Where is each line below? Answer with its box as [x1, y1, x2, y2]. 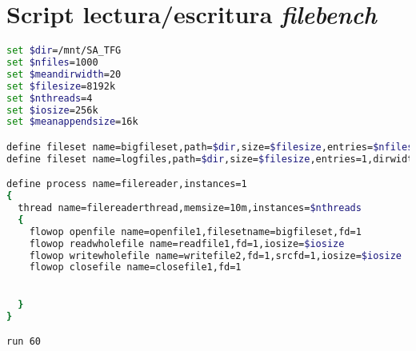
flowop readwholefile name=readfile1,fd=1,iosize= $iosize [29, 237, 345, 249]
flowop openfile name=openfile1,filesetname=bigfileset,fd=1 [29, 225, 362, 237]
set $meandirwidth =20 [6, 68, 122, 80]
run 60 [6, 336, 41, 348]
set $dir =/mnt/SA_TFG [6, 45, 122, 57]
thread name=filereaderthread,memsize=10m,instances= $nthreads [18, 202, 362, 214]
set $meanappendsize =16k [6, 116, 138, 128]
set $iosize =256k [6, 104, 98, 116]
